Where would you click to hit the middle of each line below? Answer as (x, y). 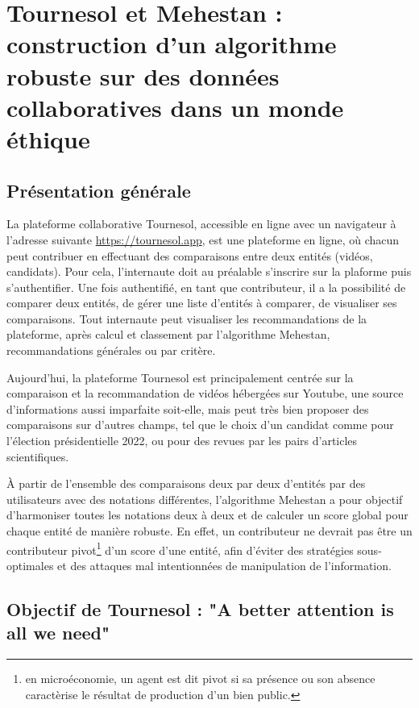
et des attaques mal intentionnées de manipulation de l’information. (224, 565)
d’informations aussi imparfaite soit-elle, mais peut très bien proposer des (188, 408)
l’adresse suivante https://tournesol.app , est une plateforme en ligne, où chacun (203, 239)
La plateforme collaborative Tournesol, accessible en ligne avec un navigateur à (201, 224)
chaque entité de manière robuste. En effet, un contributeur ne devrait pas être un (209, 531)
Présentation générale (99, 190)
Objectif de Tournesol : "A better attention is (200, 608)
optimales (30, 565)
